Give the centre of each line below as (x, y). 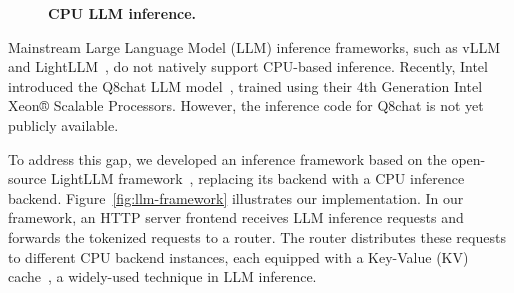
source (27, 178)
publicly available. (63, 124)
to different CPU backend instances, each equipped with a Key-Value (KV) (238, 256)
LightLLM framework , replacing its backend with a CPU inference (257, 178)
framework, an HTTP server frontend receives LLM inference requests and (236, 217)
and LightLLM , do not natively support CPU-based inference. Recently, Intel (248, 66)
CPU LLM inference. (122, 13)
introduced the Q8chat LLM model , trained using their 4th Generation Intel (245, 85)
